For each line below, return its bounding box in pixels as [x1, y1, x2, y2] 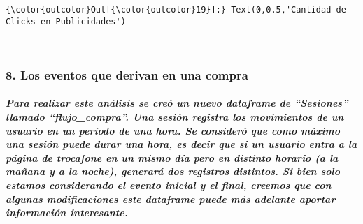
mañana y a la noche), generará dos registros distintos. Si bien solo [6, 164, 341, 179]
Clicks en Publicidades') [6, 16, 126, 27]
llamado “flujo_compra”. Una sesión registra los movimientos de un [6, 109, 344, 124]
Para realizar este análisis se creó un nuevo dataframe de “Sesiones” [6, 96, 348, 110]
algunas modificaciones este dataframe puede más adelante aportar [6, 191, 336, 206]
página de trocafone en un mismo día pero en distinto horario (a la [6, 150, 339, 165]
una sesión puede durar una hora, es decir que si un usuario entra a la [6, 137, 357, 151]
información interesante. [6, 205, 128, 220]
